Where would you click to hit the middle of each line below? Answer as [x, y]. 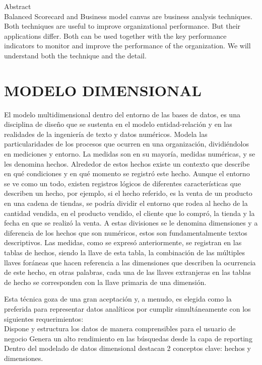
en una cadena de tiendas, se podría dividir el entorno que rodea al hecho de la [126, 203]
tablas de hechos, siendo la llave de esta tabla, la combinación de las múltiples [124, 252]
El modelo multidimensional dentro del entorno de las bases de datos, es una [122, 114]
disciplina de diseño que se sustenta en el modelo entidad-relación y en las [118, 124]
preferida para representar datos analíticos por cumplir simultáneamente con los [127, 308]
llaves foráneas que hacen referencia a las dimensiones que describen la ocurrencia [130, 262]
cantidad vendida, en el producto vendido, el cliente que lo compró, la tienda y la [129, 213]
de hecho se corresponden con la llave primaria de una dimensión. [105, 282]
